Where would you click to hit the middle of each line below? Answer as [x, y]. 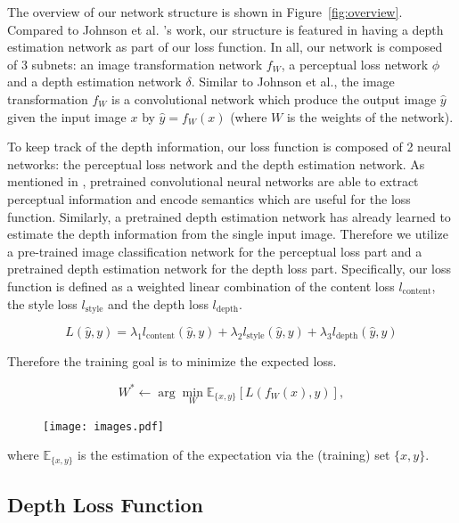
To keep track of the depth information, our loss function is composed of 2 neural [229, 147]
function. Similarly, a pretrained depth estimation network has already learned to [229, 216]
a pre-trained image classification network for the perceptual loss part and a [215, 251]
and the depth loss [158, 303]
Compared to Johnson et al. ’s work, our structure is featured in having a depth [225, 29]
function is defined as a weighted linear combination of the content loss [201, 286]
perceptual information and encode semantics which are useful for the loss [209, 198]
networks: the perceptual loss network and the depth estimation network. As [216, 163]
